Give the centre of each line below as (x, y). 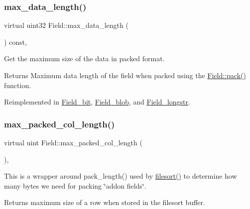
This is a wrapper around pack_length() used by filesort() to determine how (121, 176)
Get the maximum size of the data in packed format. (84, 58)
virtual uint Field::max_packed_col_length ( (73, 142)
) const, (15, 42)
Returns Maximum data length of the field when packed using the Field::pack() (125, 75)
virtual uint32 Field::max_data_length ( (66, 25)
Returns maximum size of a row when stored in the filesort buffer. (105, 202)
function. (18, 85)
